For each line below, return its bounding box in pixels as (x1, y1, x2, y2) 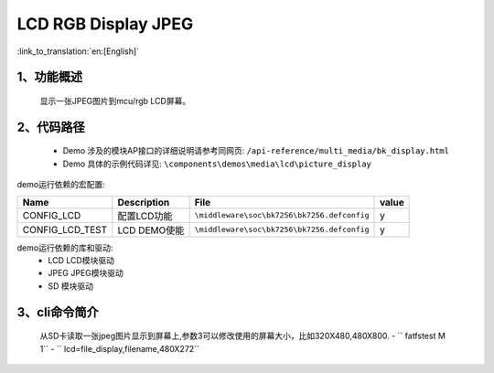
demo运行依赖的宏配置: (16, 179, 105, 190)
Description (117, 196, 170, 208)
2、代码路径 (16, 119, 86, 134)
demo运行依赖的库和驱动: (16, 242, 113, 253)
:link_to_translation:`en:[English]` (16, 46, 140, 57)
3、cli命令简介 (16, 304, 100, 320)
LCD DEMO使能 (117, 224, 185, 237)
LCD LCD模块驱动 (48, 254, 114, 265)
